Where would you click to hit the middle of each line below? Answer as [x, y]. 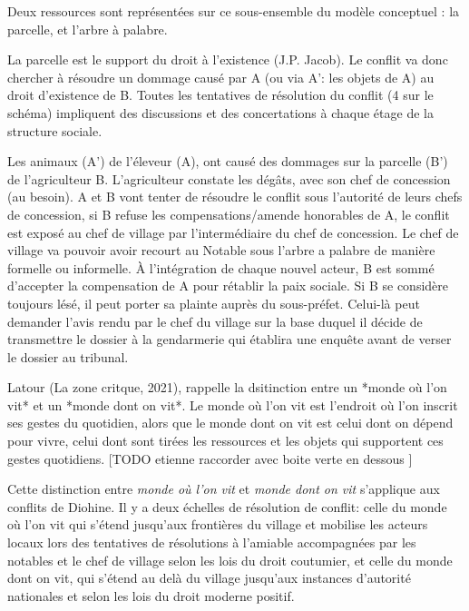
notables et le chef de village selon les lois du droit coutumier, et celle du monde [230, 560]
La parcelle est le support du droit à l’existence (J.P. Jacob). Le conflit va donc [228, 59]
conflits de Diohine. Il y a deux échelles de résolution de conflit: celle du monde [227, 506]
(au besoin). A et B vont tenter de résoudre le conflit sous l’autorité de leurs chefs [235, 197]
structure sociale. [55, 130]
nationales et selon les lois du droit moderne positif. [151, 595]
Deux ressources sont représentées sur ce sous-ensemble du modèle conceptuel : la [234, 11]
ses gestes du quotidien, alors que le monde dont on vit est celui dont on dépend [230, 423]
